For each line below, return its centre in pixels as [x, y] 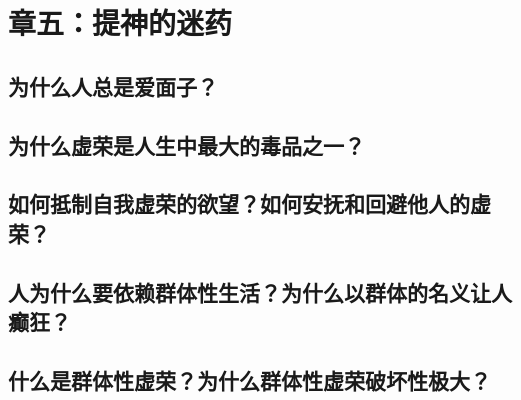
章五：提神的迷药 [120, 22]
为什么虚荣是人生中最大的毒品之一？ [186, 144]
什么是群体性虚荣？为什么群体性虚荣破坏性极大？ [249, 379]
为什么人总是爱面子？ [113, 85]
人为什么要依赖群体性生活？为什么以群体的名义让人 [260, 291]
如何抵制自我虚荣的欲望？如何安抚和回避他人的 [239, 203]
